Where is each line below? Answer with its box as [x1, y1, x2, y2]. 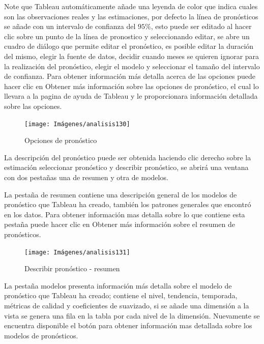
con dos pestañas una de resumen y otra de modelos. [4, 171, 168, 182]
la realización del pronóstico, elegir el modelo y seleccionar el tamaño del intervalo [4, 61, 260, 71]
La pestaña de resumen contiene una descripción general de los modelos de [4, 189, 237, 199]
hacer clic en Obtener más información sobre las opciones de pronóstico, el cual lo [4, 80, 259, 91]
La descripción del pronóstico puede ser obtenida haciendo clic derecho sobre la [4, 152, 251, 162]
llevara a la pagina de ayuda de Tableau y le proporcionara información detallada [4, 91, 258, 101]
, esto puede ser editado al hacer [151, 21, 252, 32]
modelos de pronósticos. [4, 330, 78, 340]
